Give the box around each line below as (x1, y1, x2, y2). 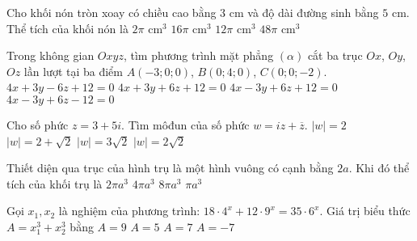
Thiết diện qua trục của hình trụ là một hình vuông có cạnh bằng (6, 159, 334, 176)
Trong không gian (6, 47, 95, 64)
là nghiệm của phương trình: (58, 202, 200, 219)
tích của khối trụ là (6, 175, 103, 192)
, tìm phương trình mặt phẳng (123, 47, 274, 64)
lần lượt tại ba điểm (23, 62, 123, 79)
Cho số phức (6, 116, 69, 133)
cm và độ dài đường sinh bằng (229, 4, 379, 20)
